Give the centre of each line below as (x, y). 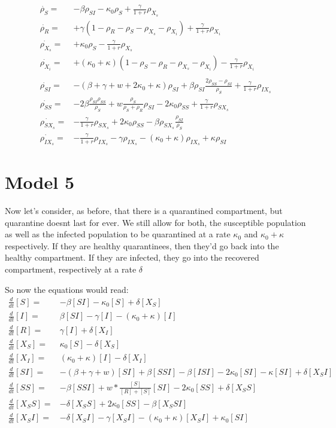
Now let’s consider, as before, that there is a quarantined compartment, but (144, 211)
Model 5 (40, 182)
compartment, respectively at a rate (71, 269)
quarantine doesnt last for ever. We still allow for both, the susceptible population (155, 222)
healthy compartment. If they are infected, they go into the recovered (132, 257)
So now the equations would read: (67, 289)
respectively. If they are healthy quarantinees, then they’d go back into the (142, 245)
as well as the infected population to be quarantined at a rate (118, 234)
